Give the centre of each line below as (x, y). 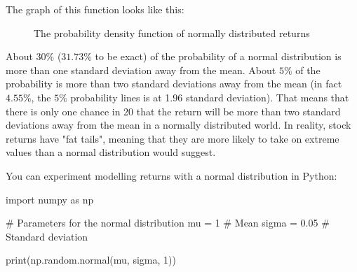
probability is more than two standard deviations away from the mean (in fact (174, 84)
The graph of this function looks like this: (95, 9)
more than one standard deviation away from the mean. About (141, 70)
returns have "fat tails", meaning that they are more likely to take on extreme (173, 138)
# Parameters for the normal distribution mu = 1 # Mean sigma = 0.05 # (168, 223)
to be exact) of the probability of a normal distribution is (218, 56)
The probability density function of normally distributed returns (172, 33)
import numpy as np (50, 199)
